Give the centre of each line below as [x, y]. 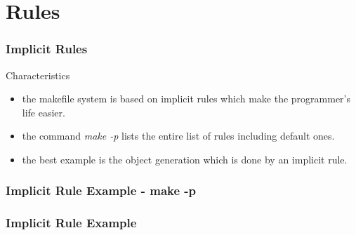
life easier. [44, 112]
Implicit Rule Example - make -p [101, 190]
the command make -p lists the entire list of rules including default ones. [178, 136]
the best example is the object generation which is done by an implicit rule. [185, 159]
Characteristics [38, 75]
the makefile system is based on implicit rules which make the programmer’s [186, 99]
